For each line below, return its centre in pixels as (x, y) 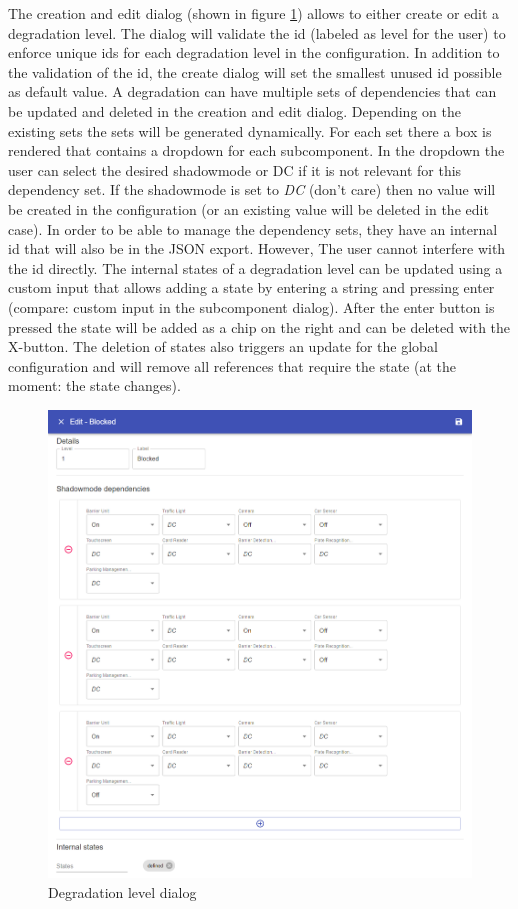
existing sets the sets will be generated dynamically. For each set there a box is (250, 130)
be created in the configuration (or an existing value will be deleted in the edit (248, 208)
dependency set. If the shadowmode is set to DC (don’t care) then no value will (252, 189)
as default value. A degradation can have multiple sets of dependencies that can (252, 91)
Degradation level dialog (122, 891)
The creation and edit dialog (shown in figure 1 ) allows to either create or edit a (254, 13)
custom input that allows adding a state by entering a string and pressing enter (251, 287)
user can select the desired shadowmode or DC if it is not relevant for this (235, 169)
